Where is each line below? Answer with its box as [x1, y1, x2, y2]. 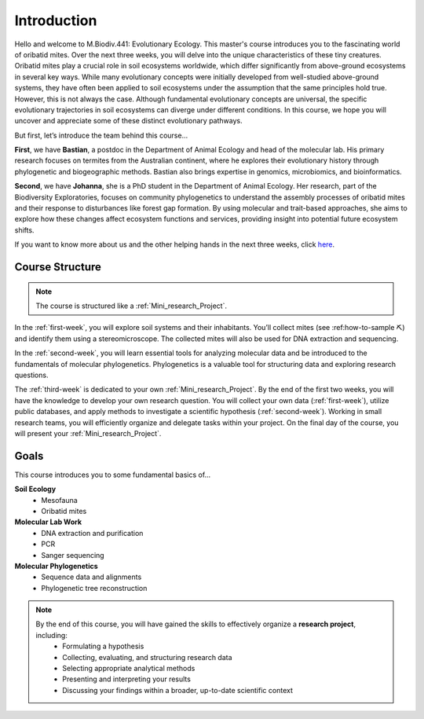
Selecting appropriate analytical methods [62, 664, 196, 673]
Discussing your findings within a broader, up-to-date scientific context [62, 685, 294, 695]
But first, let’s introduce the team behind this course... [14, 130, 188, 140]
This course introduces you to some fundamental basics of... [14, 470, 211, 479]
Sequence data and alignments [41, 572, 142, 581]
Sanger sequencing [41, 550, 105, 559]
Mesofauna [41, 495, 78, 504]
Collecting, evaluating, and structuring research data [62, 652, 232, 662]
